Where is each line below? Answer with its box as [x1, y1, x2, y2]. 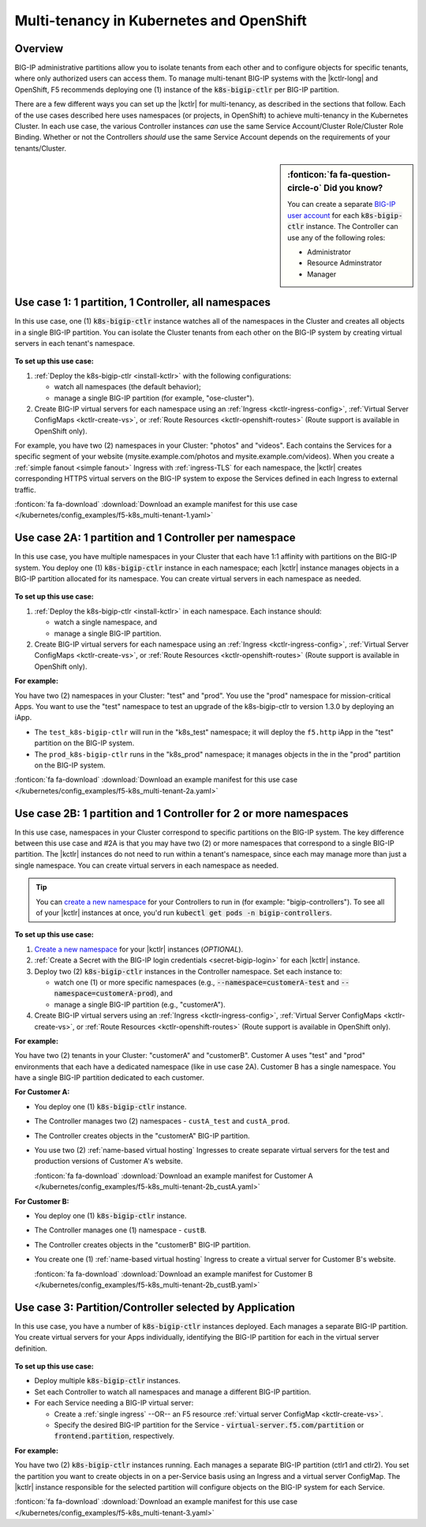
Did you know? [323, 182, 383, 193]
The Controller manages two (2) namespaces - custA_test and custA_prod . [34, 1116, 290, 1126]
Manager [307, 269, 337, 279]
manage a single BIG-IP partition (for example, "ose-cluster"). [54, 393, 255, 403]
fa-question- [339, 170, 391, 181]
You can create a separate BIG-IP [287, 200, 396, 209]
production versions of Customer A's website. [34, 1157, 183, 1166]
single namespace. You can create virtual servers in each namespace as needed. [14, 861, 279, 870]
